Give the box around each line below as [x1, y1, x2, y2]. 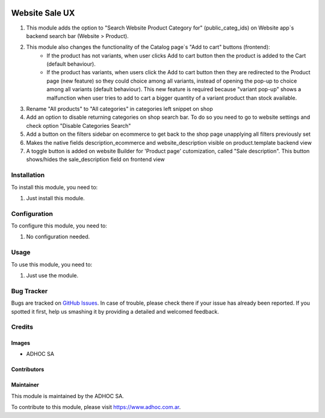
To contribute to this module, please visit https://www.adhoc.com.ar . [11, 404, 181, 411]
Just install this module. [26, 194, 85, 201]
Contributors [11, 366, 45, 373]
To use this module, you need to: [11, 261, 93, 268]
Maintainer [11, 381, 39, 388]
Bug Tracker [11, 287, 48, 295]
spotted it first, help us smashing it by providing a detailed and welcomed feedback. [11, 308, 219, 315]
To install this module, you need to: [11, 183, 98, 191]
